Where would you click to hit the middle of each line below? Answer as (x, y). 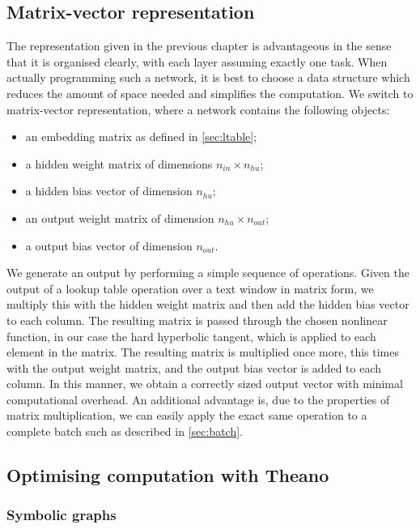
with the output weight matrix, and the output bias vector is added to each (194, 367)
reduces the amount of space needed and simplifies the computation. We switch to (210, 93)
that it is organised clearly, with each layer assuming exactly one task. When (197, 61)
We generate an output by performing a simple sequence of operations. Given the (208, 273)
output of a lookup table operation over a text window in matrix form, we (190, 288)
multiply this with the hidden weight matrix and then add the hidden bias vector (208, 304)
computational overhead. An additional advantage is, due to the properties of (198, 399)
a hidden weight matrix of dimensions (119, 163)
